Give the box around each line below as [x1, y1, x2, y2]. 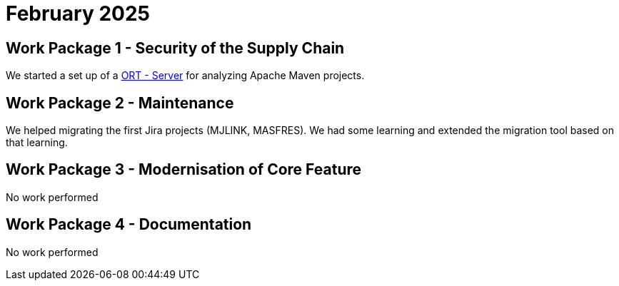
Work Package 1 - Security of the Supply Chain [6, 39, 345, 57]
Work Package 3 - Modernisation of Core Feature [6, 160, 362, 179]
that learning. [6, 136, 68, 149]
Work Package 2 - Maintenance [6, 93, 234, 112]
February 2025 [6, 1, 150, 26]
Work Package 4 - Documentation [6, 215, 252, 234]
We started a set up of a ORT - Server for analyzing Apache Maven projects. [6, 69, 365, 82]
